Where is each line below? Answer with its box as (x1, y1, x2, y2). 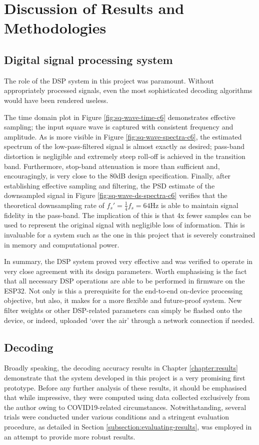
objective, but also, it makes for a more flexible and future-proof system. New (4, 295, 242, 305)
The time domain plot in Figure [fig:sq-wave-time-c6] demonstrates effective (4, 111, 235, 122)
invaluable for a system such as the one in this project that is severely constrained (4, 229, 255, 239)
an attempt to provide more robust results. (4, 431, 135, 441)
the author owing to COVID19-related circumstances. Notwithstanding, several (4, 401, 246, 412)
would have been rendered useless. (4, 94, 108, 105)
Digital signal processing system (4, 51, 173, 67)
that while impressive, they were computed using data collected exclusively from (4, 392, 250, 402)
